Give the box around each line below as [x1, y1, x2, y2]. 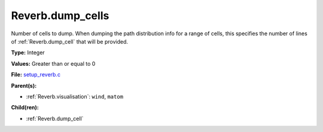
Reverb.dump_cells [11, 9, 109, 22]
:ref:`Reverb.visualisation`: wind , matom [26, 93, 124, 100]
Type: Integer [11, 49, 45, 56]
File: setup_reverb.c [11, 71, 61, 78]
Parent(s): [11, 82, 37, 89]
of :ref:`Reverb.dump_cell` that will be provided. [11, 38, 129, 45]
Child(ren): [11, 104, 39, 111]
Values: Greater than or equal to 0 [11, 60, 96, 67]
